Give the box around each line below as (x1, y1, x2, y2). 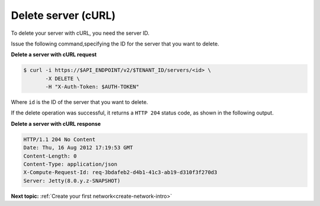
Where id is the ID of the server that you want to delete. (11, 99, 148, 106)
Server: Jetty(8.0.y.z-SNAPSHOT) (23, 177, 121, 184)
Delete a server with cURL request (11, 51, 97, 58)
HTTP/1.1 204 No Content (23, 136, 96, 143)
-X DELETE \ (45, 75, 80, 82)
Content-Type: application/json (23, 161, 118, 168)
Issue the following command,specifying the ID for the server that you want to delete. (11, 40, 219, 47)
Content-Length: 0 (23, 152, 77, 159)
